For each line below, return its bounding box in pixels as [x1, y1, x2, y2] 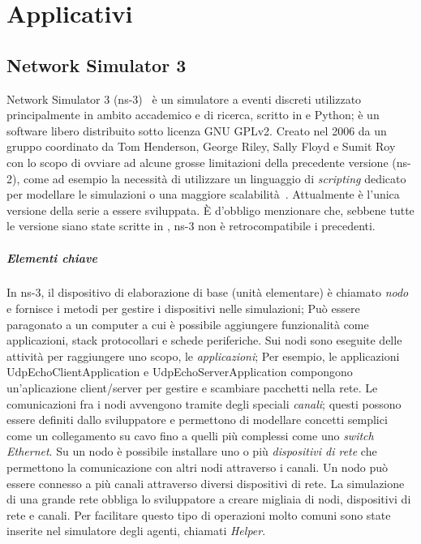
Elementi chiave [6, 249, 98, 266]
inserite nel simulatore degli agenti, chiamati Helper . [6, 522, 266, 539]
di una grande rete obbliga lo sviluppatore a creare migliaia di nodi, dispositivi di [6, 490, 411, 508]
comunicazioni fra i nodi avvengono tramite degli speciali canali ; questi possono [6, 395, 402, 412]
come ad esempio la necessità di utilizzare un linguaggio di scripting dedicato [23, 169, 406, 186]
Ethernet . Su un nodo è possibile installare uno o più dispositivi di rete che [6, 443, 377, 460]
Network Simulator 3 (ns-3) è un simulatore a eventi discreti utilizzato [6, 90, 362, 107]
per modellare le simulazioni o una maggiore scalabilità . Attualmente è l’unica [6, 186, 400, 203]
